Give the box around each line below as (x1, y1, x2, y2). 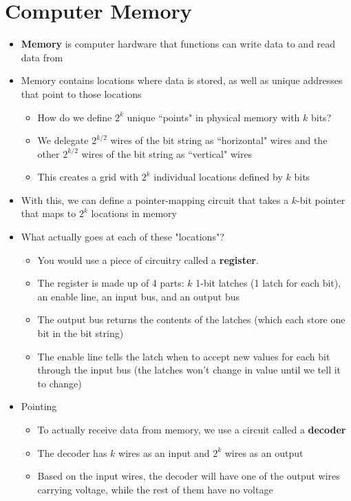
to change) (37, 376, 82, 390)
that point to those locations (21, 86, 142, 101)
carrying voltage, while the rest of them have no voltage (37, 482, 273, 496)
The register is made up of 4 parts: (37, 276, 184, 290)
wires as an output (224, 445, 304, 460)
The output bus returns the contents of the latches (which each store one (37, 312, 345, 327)
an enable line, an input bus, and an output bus (37, 289, 240, 303)
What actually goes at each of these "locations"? (21, 229, 224, 244)
